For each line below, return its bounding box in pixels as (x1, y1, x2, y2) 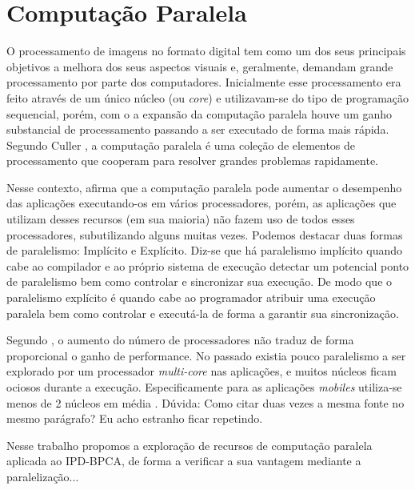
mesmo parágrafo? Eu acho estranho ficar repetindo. (6, 410, 263, 427)
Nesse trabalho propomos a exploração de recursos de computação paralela (6, 436, 373, 453)
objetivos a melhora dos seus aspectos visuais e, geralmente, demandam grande (6, 58, 393, 74)
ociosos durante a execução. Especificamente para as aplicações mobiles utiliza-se (6, 379, 402, 395)
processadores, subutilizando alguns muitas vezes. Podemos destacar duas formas (6, 226, 403, 243)
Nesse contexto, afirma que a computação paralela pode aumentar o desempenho (6, 179, 402, 195)
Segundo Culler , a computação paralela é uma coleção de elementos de (6, 136, 356, 153)
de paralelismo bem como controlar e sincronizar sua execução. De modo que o (6, 273, 393, 290)
